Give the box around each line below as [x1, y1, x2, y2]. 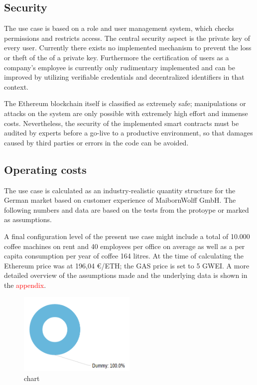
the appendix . [4, 279, 46, 290]
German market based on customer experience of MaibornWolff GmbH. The [4, 195, 236, 205]
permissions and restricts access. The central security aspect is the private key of [4, 32, 251, 43]
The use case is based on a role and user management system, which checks [4, 23, 234, 33]
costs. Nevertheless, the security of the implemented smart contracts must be [4, 118, 239, 128]
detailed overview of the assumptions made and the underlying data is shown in [4, 270, 248, 280]
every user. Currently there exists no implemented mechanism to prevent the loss [4, 42, 252, 53]
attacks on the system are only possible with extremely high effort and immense [4, 108, 248, 118]
